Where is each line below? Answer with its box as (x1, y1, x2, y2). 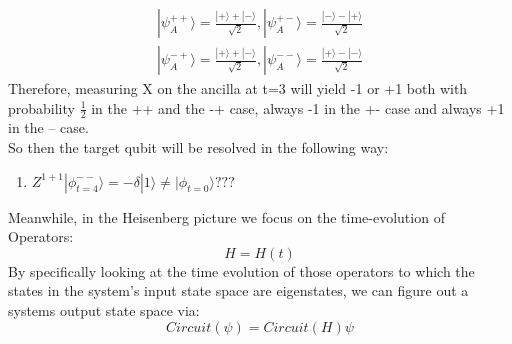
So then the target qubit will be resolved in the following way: (8, 137, 389, 158)
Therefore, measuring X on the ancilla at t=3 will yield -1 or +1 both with (8, 78, 468, 99)
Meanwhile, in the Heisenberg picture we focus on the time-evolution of (8, 206, 445, 227)
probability (8, 97, 75, 118)
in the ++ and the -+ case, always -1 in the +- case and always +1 (91, 97, 505, 118)
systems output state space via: (8, 300, 200, 321)
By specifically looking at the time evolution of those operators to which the (8, 260, 475, 281)
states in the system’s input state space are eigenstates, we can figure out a (8, 280, 469, 301)
